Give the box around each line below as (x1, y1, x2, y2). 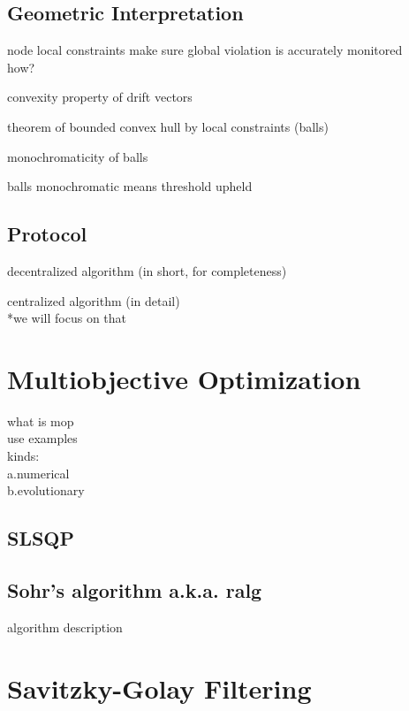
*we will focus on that (7, 309, 127, 327)
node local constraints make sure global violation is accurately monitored (7, 41, 403, 59)
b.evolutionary (7, 481, 85, 500)
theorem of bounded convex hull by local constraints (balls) (7, 117, 329, 135)
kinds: (7, 447, 40, 465)
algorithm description (7, 617, 123, 636)
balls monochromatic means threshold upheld (7, 177, 253, 195)
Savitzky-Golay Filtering (7, 669, 312, 706)
